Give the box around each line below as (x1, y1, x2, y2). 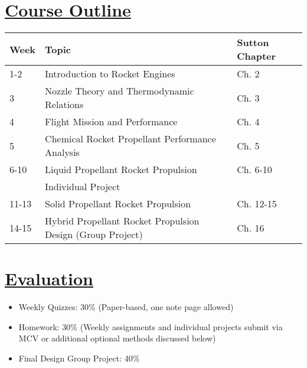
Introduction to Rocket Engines (45, 67, 175, 81)
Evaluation (5, 266, 93, 291)
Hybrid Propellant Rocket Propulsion (45, 214, 200, 228)
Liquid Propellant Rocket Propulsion (45, 162, 197, 177)
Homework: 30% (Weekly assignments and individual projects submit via (18, 320, 283, 333)
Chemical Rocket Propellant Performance (45, 132, 216, 146)
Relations (45, 97, 84, 112)
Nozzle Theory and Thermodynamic (45, 84, 194, 98)
